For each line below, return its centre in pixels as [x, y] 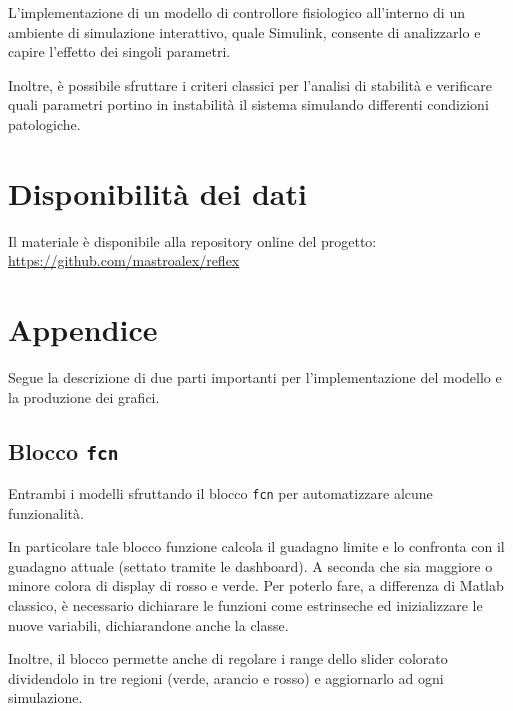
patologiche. [44, 123]
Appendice [83, 329]
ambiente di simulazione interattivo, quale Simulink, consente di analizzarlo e [244, 31]
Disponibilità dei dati [157, 192]
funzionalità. [46, 512]
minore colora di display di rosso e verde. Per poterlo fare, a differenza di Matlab [256, 585]
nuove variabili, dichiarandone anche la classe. [148, 624]
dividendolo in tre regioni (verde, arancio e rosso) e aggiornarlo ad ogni [226, 677]
